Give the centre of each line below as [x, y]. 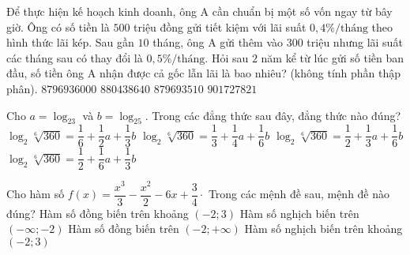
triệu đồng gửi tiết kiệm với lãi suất [220, 26]
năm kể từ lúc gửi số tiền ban [333, 57]
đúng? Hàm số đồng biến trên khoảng [98, 213]
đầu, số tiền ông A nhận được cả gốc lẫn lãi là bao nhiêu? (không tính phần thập [204, 73]
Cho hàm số [36, 194]
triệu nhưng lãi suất [355, 42]
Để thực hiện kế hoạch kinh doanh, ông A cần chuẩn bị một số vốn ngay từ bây [199, 11]
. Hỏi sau [227, 57]
